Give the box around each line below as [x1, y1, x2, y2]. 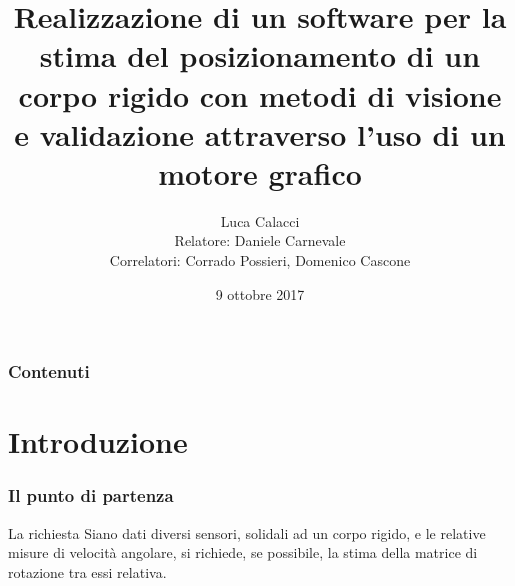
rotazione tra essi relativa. [8, 561, 167, 582]
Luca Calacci [220, 210, 300, 231]
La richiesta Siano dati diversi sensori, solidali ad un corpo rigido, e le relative [8, 522, 486, 543]
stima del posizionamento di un [39, 35, 481, 76]
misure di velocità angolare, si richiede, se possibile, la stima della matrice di [8, 542, 478, 563]
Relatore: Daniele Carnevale [174, 230, 346, 251]
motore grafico [158, 152, 362, 193]
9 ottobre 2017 [215, 283, 305, 304]
